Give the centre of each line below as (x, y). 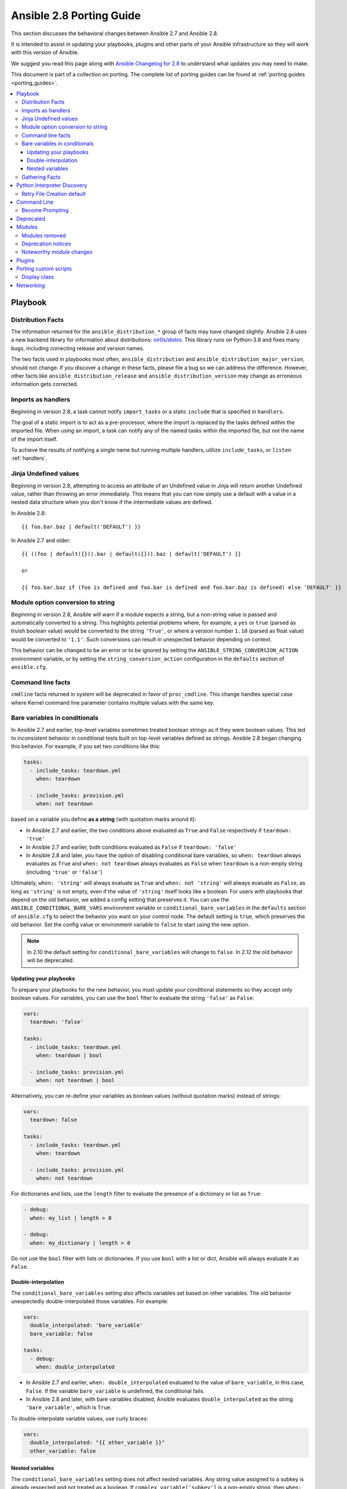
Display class (38, 277)
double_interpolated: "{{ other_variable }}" (97, 1443)
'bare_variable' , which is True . (69, 1407)
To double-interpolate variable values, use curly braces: (79, 1418)
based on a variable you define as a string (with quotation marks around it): (104, 820)
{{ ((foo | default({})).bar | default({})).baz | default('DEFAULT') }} (132, 554)
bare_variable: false (62, 1334)
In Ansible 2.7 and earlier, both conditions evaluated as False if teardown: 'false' (132, 847)
